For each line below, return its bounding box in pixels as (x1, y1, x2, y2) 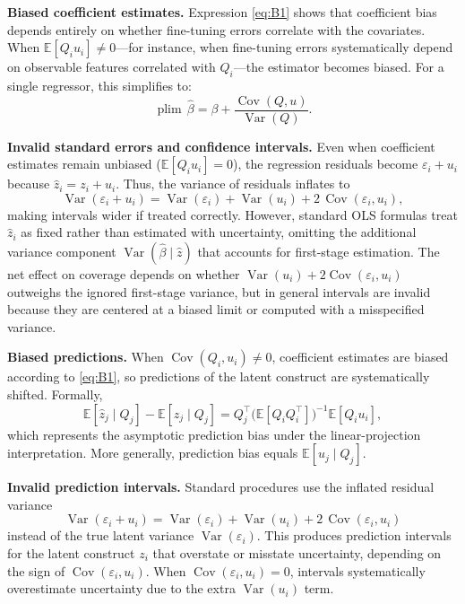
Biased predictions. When (7, 347, 164, 366)
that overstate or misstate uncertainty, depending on (152, 543, 442, 562)
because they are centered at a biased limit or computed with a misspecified (7, 300, 425, 319)
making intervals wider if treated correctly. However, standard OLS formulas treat (7, 205, 458, 223)
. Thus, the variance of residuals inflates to (116, 174, 350, 193)
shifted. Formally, (7, 384, 103, 403)
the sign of (7, 561, 65, 580)
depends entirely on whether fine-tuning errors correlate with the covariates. (7, 20, 426, 39)
